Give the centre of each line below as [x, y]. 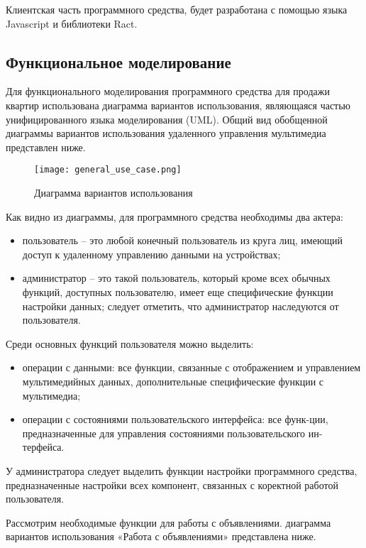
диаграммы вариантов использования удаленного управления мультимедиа [166, 133]
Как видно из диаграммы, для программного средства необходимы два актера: [174, 216]
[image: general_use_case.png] [108, 170]
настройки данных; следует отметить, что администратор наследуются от [181, 306]
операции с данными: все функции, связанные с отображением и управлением [192, 367]
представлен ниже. [46, 147]
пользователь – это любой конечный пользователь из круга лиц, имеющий [183, 240]
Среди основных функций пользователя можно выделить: [130, 343]
